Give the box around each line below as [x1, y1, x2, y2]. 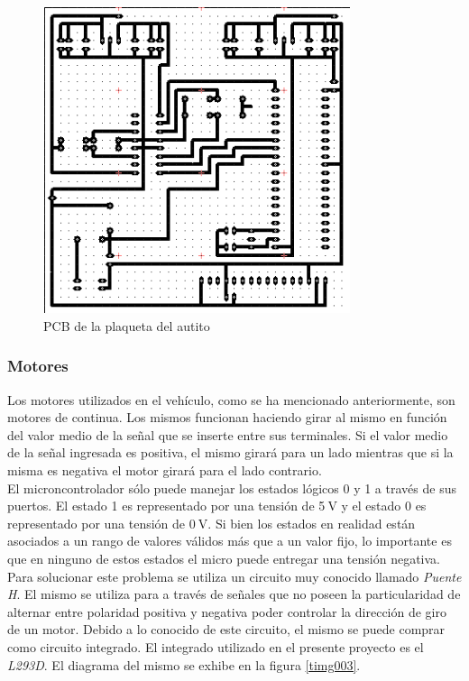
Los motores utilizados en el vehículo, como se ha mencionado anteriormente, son [7, 390, 455, 409]
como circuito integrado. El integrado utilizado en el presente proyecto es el [7, 637, 424, 656]
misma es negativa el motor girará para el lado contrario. [7, 460, 322, 479]
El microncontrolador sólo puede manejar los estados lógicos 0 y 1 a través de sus [7, 478, 456, 497]
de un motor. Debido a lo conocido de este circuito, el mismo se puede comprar [7, 620, 446, 639]
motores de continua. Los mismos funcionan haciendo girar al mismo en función [7, 408, 447, 427]
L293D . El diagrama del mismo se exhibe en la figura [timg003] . [7, 655, 361, 674]
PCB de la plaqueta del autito [43, 316, 210, 335]
